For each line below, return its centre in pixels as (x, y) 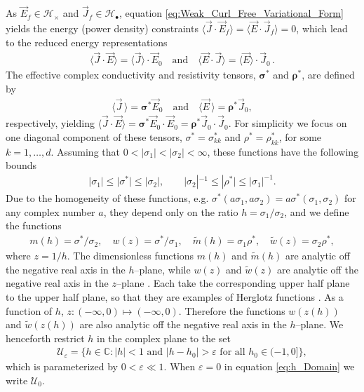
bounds (21, 165)
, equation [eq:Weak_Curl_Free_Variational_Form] (231, 13)
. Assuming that (85, 151)
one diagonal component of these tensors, (94, 136)
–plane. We (319, 324)
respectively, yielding (50, 123)
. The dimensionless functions (130, 256)
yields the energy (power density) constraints (102, 28)
